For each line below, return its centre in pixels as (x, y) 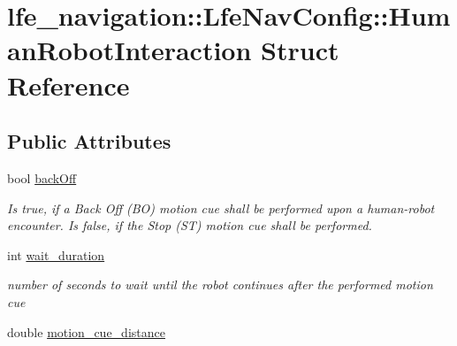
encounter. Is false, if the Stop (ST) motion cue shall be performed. (190, 225)
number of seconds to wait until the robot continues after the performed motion (220, 284)
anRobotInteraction (129, 50)
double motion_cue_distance (86, 331)
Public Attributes (89, 141)
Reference (69, 85)
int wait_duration (56, 254)
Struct (300, 50)
